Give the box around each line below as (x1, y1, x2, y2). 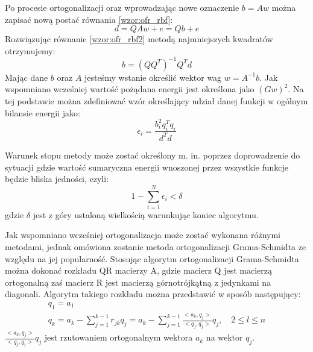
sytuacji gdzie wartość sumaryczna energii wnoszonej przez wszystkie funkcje (5, 160, 288, 173)
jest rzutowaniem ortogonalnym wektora (44, 331, 193, 344)
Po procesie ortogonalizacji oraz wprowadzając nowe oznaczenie (5, 1, 239, 13)
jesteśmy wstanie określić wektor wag (84, 71, 222, 83)
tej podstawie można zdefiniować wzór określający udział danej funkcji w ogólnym (5, 95, 308, 107)
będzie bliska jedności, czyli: (5, 172, 109, 185)
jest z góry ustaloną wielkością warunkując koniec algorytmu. (33, 208, 259, 221)
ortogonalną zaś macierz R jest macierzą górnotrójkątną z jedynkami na (5, 275, 271, 288)
